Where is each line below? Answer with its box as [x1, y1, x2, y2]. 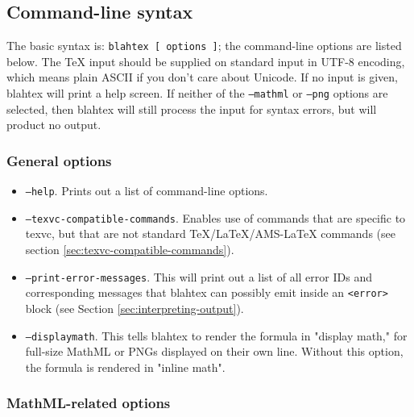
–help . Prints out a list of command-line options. [25, 182, 268, 199]
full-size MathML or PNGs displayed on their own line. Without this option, [25, 343, 404, 360]
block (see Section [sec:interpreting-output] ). [25, 299, 244, 316]
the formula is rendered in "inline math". [25, 358, 226, 375]
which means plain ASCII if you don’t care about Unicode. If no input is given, [6, 69, 398, 85]
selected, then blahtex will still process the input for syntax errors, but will [6, 100, 377, 117]
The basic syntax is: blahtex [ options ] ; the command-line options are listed [6, 37, 402, 54]
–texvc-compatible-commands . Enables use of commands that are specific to [25, 209, 406, 226]
